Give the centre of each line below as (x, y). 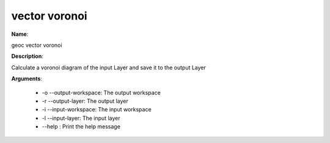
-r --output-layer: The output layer (85, 101)
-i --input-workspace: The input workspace (97, 110)
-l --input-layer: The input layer (81, 118)
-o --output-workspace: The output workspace (101, 92)
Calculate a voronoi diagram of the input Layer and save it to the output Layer (108, 68)
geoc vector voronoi (37, 45)
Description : (28, 56)
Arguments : (27, 78)
